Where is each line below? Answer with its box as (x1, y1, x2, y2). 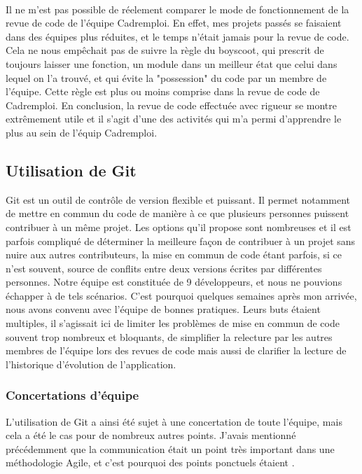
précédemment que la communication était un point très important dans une (6, 441, 335, 456)
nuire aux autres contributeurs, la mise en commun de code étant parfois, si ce (6, 247, 342, 262)
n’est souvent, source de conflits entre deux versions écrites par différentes (6, 260, 322, 275)
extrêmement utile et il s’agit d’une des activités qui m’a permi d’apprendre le (6, 111, 342, 126)
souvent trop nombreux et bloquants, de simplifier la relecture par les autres (6, 329, 333, 344)
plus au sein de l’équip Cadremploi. (6, 125, 158, 139)
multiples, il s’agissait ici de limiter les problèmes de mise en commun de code (6, 316, 340, 330)
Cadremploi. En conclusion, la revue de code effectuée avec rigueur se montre (6, 97, 337, 112)
